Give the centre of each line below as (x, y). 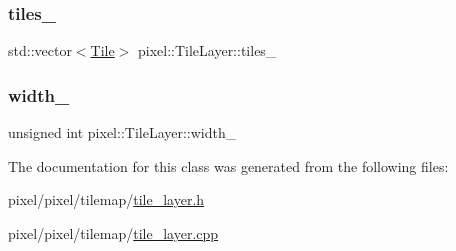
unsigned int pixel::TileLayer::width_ (122, 132)
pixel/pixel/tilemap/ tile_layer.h (106, 199)
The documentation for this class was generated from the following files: (228, 165)
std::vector (40, 50)
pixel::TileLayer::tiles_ (207, 50)
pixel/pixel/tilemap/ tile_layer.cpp (113, 232)
